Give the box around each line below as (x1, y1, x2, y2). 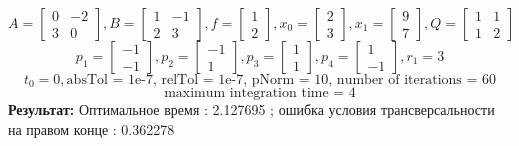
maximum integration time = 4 (164, 86, 356, 101)
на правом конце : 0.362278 (8, 119, 175, 140)
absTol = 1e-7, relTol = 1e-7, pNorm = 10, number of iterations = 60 (66, 73, 497, 87)
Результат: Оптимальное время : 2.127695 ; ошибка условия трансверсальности (8, 99, 495, 120)
